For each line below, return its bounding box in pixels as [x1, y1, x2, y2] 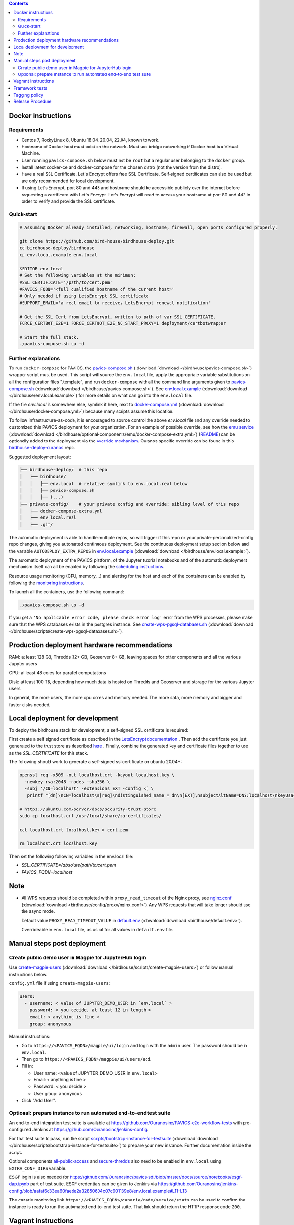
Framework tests [13, 85, 48, 91]
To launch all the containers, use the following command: [9, 588, 124, 595]
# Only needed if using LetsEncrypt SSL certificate [19, 293, 149, 299]
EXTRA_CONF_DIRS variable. [9, 1165, 67, 1171]
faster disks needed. [9, 701, 51, 708]
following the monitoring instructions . [9, 580, 84, 586]
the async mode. [21, 908, 55, 914]
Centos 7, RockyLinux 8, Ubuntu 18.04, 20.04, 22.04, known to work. [21, 137, 160, 143]
